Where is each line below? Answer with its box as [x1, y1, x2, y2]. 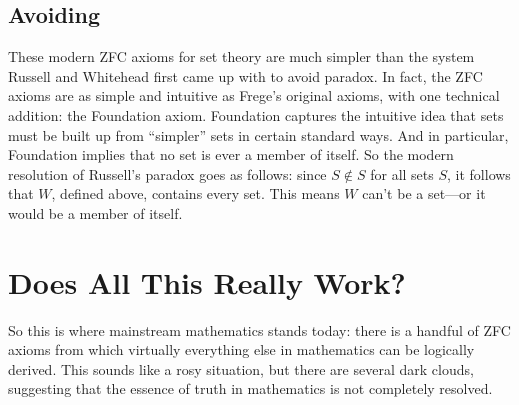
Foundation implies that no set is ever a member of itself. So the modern [8, 144, 454, 165]
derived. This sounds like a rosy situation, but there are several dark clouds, [8, 358, 474, 379]
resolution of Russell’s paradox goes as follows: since [8, 163, 327, 184]
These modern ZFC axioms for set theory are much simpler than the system [8, 46, 475, 67]
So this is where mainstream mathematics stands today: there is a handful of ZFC [8, 319, 511, 340]
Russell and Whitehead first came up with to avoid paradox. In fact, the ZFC [8, 65, 483, 86]
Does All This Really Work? [8, 261, 406, 302]
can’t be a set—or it [362, 183, 486, 204]
